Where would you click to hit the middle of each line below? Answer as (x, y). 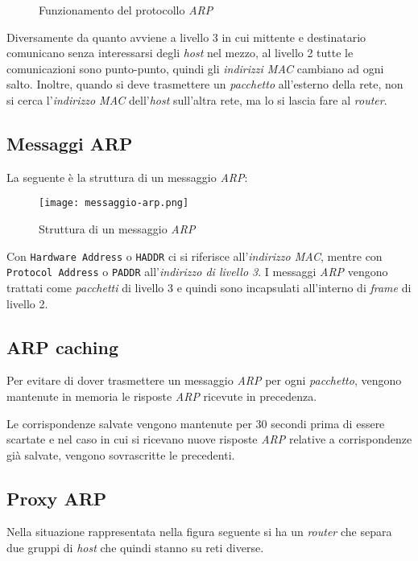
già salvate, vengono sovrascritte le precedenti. (121, 454)
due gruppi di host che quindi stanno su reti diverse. (135, 548)
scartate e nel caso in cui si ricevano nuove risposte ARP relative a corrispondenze (209, 439)
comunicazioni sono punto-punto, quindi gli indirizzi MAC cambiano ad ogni (195, 68)
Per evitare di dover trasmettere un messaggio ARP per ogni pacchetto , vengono (204, 380)
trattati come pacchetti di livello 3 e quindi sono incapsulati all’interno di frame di (209, 287)
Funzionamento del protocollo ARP (126, 10)
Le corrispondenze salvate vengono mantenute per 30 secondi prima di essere (196, 423)
